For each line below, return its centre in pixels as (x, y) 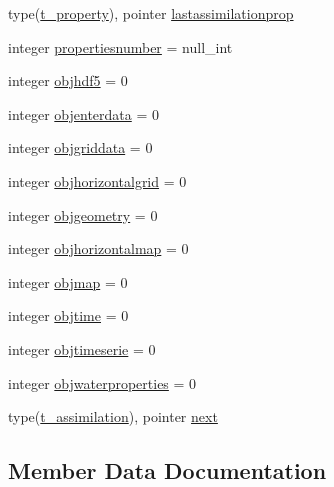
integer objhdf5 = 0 (68, 80)
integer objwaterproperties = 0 (102, 382)
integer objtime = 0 (68, 315)
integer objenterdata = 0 (83, 113)
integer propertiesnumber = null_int (120, 46)
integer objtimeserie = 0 (82, 348)
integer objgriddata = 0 (80, 147)
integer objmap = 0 (68, 281)
